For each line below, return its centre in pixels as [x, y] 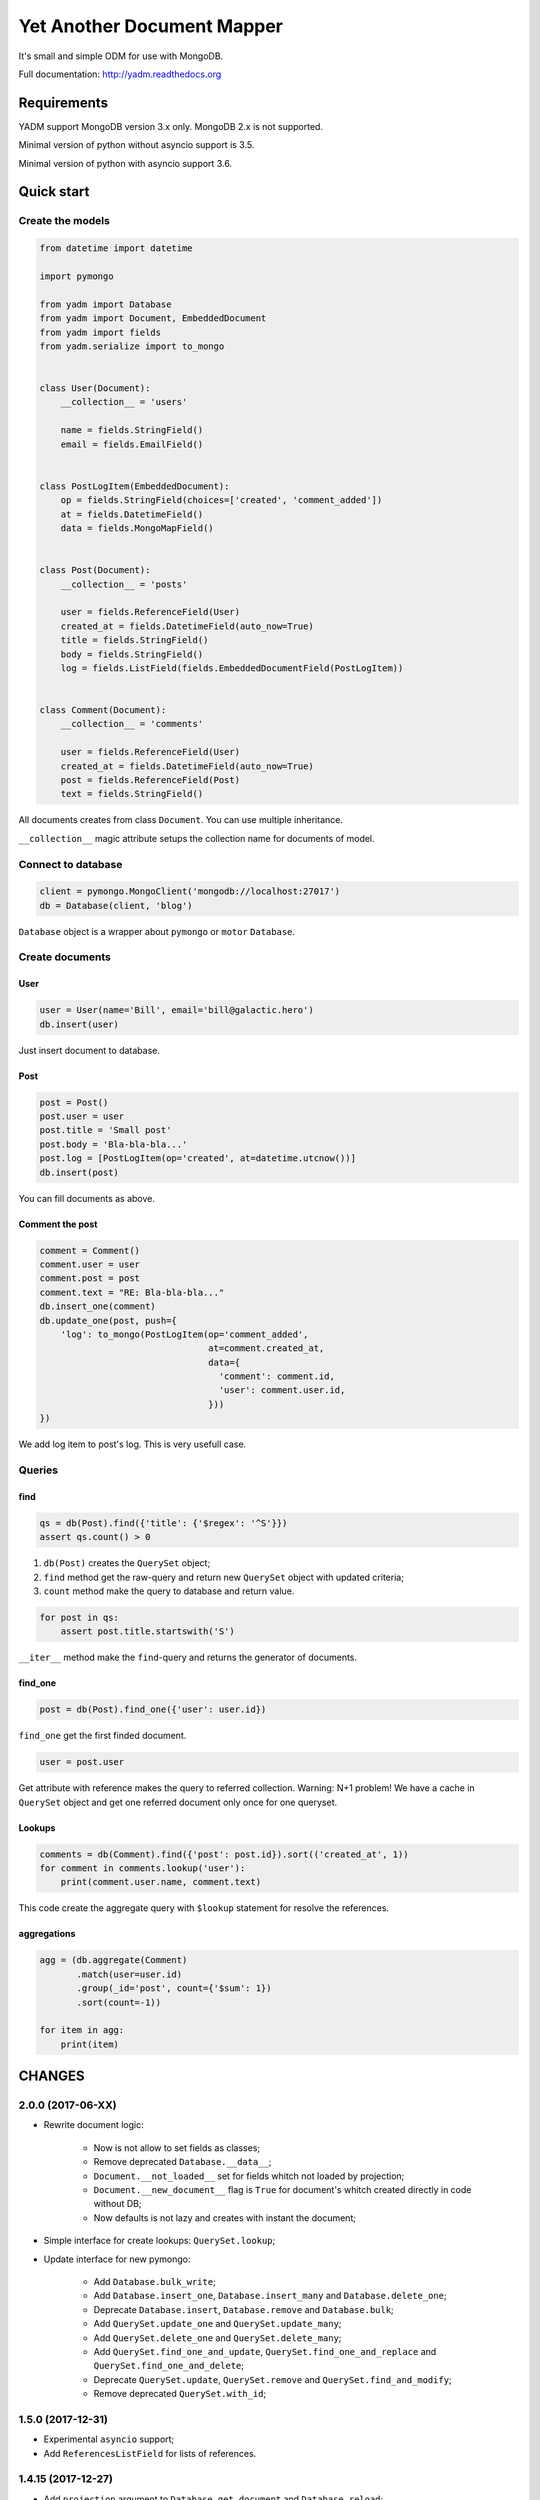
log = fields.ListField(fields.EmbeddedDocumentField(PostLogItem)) [232, 668]
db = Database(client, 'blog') [116, 905]
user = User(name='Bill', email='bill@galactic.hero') [176, 1010]
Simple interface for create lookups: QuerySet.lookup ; [159, 2241]
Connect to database [70, 864]
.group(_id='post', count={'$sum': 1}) [174, 1988]
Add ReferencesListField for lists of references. [150, 2453]
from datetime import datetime [116, 248]
